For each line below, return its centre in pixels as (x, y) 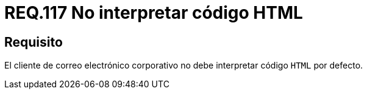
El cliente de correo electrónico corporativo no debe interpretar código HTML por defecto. (184, 65)
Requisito (34, 42)
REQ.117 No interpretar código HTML (154, 13)
